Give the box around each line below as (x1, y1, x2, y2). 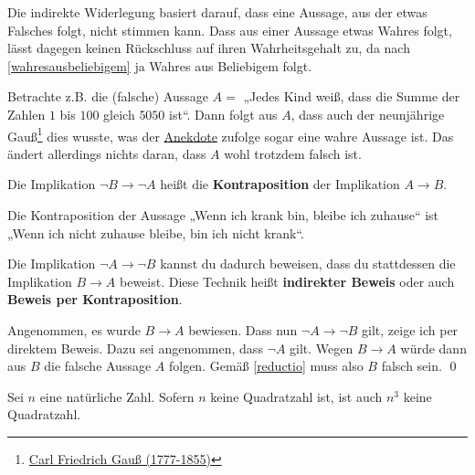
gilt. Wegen (290, 338, 354, 357)
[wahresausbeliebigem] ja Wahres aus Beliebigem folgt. (7, 56, 312, 75)
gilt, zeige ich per (362, 320, 459, 339)
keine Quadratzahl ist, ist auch (210, 386, 383, 406)
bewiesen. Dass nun (188, 320, 298, 339)
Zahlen (7, 104, 46, 123)
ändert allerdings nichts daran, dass (7, 143, 206, 163)
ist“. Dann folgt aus (169, 104, 278, 123)
